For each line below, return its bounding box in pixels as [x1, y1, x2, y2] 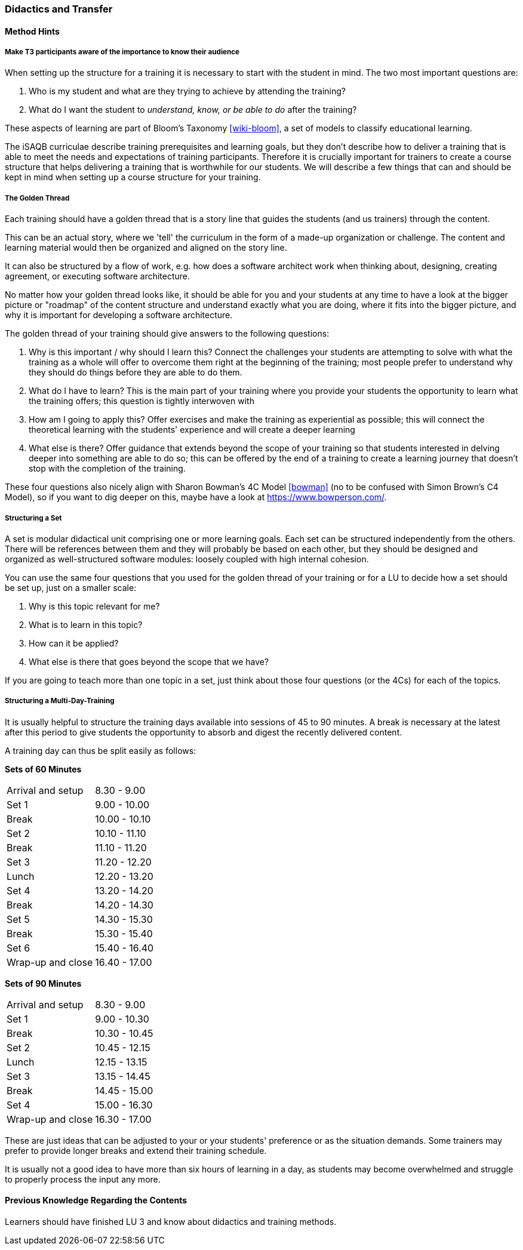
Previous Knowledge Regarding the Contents [5, 1195, 187, 1206]
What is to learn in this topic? [29, 619, 143, 630]
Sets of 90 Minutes [5, 978, 82, 989]
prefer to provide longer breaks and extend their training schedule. [5, 1145, 267, 1156]
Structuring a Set [5, 513, 62, 522]
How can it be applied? [29, 638, 119, 648]
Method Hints [5, 26, 60, 36]
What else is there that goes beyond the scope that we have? [29, 656, 269, 667]
